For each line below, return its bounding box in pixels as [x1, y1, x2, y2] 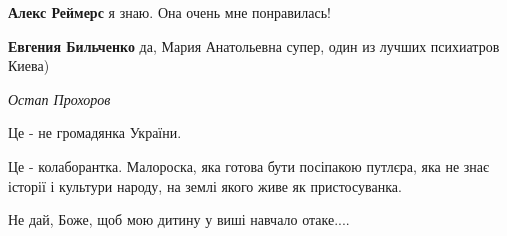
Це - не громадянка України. [8, 122, 182, 143]
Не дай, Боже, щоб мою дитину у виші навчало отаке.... [8, 209, 350, 230]
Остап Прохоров [8, 88, 111, 109]
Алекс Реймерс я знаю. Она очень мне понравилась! [8, 2, 332, 22]
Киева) [8, 55, 50, 76]
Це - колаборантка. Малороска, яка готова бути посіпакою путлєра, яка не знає [8, 155, 490, 176]
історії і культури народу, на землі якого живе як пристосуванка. [8, 175, 402, 196]
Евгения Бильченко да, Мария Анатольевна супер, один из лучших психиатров [8, 35, 500, 56]
